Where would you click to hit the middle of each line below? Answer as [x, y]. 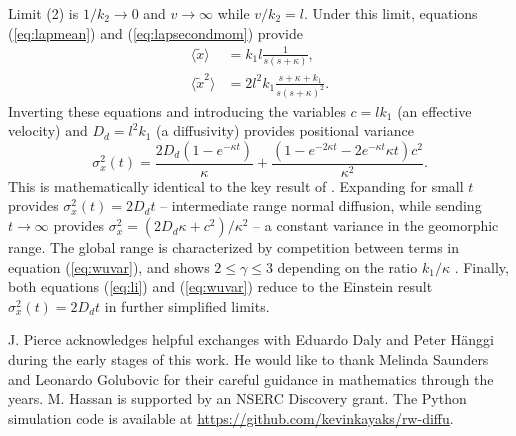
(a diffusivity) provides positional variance [285, 130]
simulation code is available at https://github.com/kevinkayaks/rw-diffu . [231, 417]
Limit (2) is [43, 13]
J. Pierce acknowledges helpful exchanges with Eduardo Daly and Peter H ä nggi [251, 339]
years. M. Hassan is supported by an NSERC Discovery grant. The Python [237, 398]
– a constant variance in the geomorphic [376, 225]
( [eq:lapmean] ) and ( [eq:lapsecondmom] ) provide [155, 32]
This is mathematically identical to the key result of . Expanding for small [236, 185]
